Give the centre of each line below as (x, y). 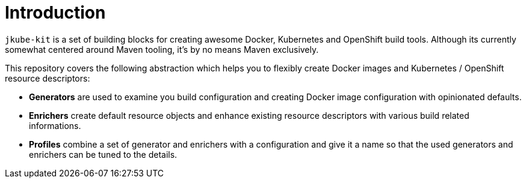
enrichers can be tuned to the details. (103, 154)
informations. (55, 125)
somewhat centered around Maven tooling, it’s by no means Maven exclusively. (162, 49)
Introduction (55, 13)
